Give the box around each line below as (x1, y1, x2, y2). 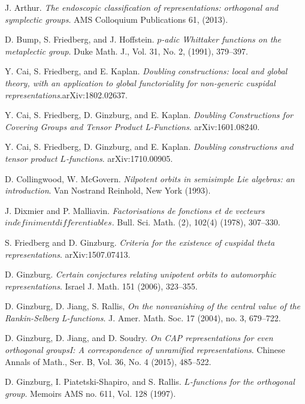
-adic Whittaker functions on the (161, 33, 282, 46)
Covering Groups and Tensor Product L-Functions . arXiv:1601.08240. (5, 120, 260, 132)
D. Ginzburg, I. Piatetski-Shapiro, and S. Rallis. (5, 375, 182, 388)
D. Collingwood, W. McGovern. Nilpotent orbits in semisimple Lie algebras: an (5, 172, 295, 185)
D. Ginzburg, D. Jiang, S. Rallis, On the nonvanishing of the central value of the (5, 300, 301, 312)
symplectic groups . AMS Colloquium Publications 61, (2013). (5, 13, 228, 25)
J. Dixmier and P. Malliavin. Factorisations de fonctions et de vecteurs (5, 204, 265, 216)
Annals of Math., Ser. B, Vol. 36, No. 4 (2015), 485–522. (5, 355, 212, 367)
